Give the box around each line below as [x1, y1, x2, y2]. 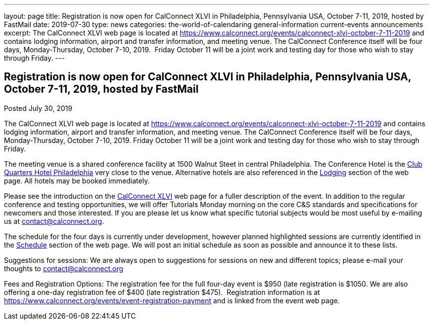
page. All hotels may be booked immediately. [4, 176, 150, 185]
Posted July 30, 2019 [4, 104, 73, 112]
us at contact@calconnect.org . [4, 216, 104, 225]
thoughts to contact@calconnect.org [4, 264, 124, 273]
